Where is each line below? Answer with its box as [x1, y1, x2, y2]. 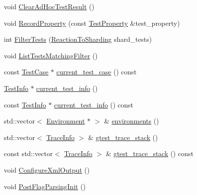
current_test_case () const [56, 67, 137, 77]
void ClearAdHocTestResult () [4, 1, 94, 11]
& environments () [104, 116, 159, 126]
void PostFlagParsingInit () [4, 181, 86, 191]
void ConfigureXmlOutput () [4, 164, 90, 175]
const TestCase [4, 67, 49, 77]
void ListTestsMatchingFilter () [4, 50, 98, 60]
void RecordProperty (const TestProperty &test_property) [4, 18, 180, 28]
